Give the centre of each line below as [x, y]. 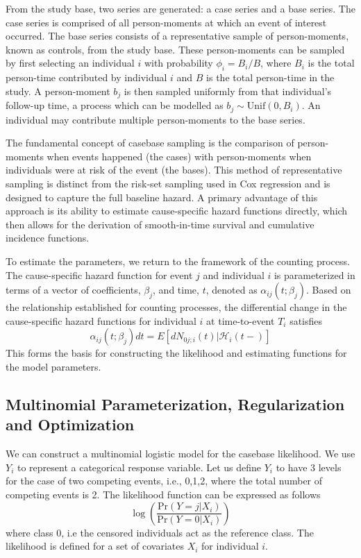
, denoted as [232, 290]
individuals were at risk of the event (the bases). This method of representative [174, 170]
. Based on [329, 290]
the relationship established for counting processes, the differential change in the [176, 307]
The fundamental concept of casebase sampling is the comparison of [150, 143]
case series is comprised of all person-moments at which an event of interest [166, 22]
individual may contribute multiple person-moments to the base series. [156, 119]
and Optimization [70, 424]
